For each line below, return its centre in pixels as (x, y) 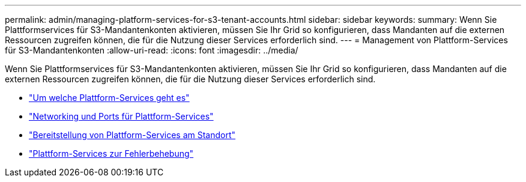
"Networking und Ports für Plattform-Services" (121, 116)
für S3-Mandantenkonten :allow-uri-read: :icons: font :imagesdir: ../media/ (152, 50)
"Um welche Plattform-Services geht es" (109, 98)
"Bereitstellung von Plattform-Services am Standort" (132, 135)
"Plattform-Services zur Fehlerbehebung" (111, 153)
